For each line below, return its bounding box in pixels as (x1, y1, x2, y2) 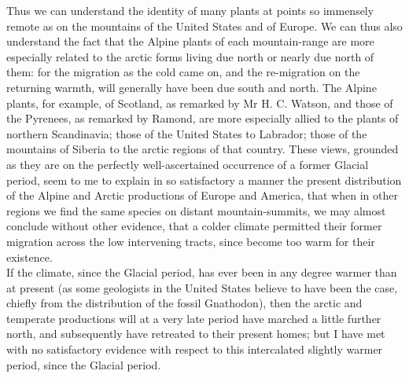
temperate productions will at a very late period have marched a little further (6, 310, 381, 326)
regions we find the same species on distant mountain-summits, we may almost (6, 202, 386, 218)
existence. (6, 248, 53, 265)
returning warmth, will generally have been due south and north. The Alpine (6, 79, 377, 95)
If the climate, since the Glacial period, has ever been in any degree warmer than (6, 264, 397, 281)
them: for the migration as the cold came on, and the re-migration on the (6, 64, 360, 80)
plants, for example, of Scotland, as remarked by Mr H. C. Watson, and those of (6, 94, 393, 111)
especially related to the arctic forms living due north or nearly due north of (6, 48, 374, 64)
